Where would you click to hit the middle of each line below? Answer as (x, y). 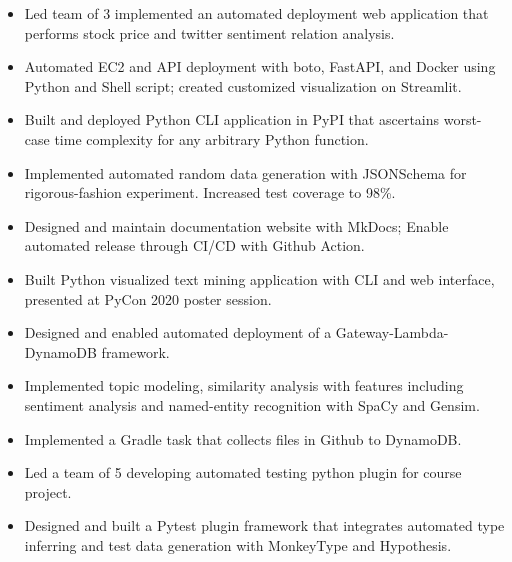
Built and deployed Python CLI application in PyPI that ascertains (232, 119)
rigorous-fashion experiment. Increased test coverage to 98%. (210, 192)
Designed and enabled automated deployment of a (178, 332)
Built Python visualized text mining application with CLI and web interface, (259, 278)
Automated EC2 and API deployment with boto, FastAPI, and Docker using (260, 66)
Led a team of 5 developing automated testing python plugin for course (243, 472)
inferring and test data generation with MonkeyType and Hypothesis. (238, 544)
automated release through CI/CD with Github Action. (194, 245)
